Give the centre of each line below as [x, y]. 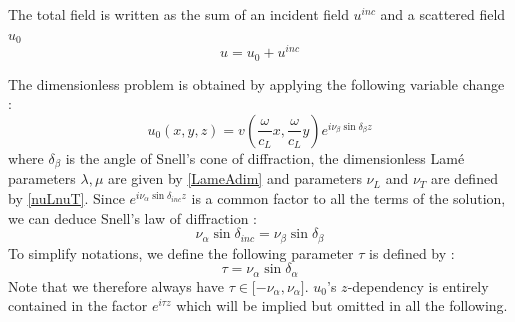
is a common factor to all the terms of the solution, [348, 197]
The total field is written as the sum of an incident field [178, 14]
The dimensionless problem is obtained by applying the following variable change [256, 83]
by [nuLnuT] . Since [66, 197]
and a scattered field [443, 14]
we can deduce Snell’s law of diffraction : [132, 217]
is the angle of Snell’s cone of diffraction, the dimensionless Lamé [265, 157]
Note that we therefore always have [116, 285]
